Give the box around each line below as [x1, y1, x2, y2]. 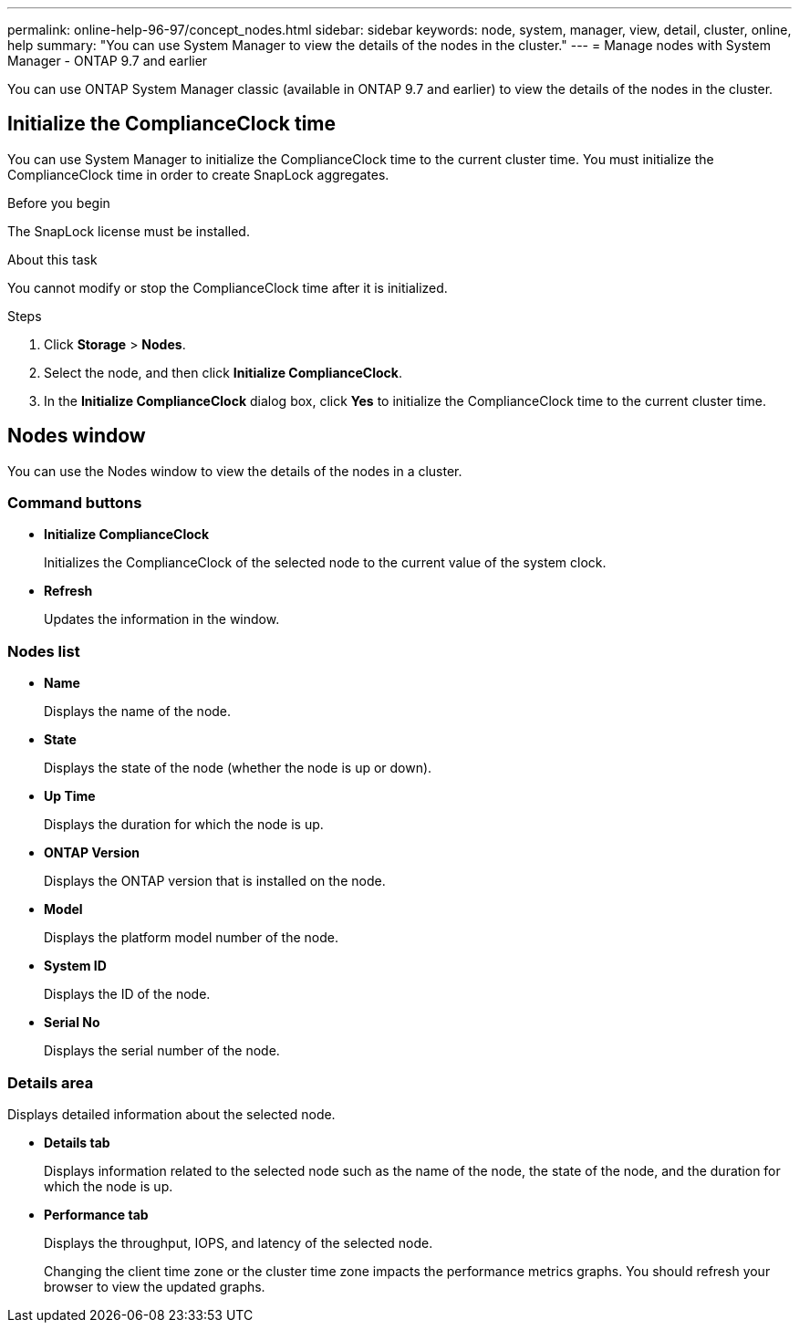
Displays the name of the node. [44, 703, 232, 720]
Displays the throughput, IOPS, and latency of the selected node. [44, 1234, 433, 1251]
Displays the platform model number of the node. [44, 930, 338, 946]
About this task [7, 251, 98, 267]
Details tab [44, 1134, 110, 1150]
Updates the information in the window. [44, 611, 280, 628]
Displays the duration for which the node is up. [44, 816, 324, 833]
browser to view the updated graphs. [44, 1278, 265, 1294]
